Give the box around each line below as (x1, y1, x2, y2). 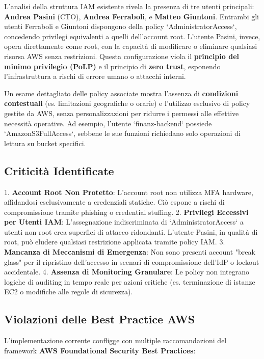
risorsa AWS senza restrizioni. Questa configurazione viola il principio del (4, 50, 239, 61)
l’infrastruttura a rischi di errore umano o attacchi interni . (4, 71, 186, 81)
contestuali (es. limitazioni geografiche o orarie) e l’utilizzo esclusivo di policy (4, 98, 250, 108)
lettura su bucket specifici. (4, 137, 86, 148)
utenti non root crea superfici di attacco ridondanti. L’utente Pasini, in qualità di (4, 226, 258, 237)
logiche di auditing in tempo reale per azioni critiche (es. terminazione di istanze (4, 276, 255, 287)
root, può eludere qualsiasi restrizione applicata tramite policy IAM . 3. (4, 236, 225, 247)
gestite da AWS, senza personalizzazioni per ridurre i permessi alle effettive (4, 107, 239, 118)
